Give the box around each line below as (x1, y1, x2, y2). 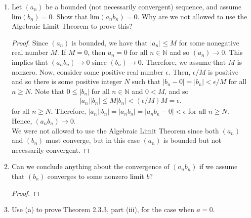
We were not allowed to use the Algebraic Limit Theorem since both (11, 125, 219, 135)
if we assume (199, 161, 238, 172)
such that (132, 76, 161, 87)
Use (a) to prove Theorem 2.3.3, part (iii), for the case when (11, 204, 195, 215)
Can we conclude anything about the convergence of (11, 161, 169, 172)
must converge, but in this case (45, 135, 140, 145)
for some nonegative (179, 37, 240, 47)
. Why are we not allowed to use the (137, 11, 248, 21)
